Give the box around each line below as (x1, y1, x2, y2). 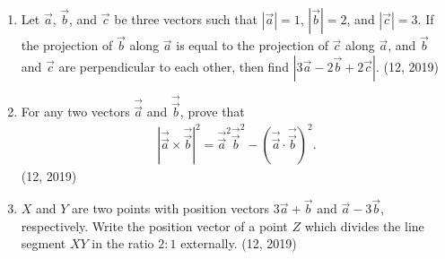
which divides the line (304, 216, 424, 235)
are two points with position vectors (72, 199, 270, 218)
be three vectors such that (114, 10, 257, 28)
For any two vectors (21, 102, 130, 121)
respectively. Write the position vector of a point (21, 216, 288, 235)
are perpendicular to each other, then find (58, 56, 289, 75)
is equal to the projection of (176, 36, 328, 55)
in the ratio (92, 234, 154, 253)
